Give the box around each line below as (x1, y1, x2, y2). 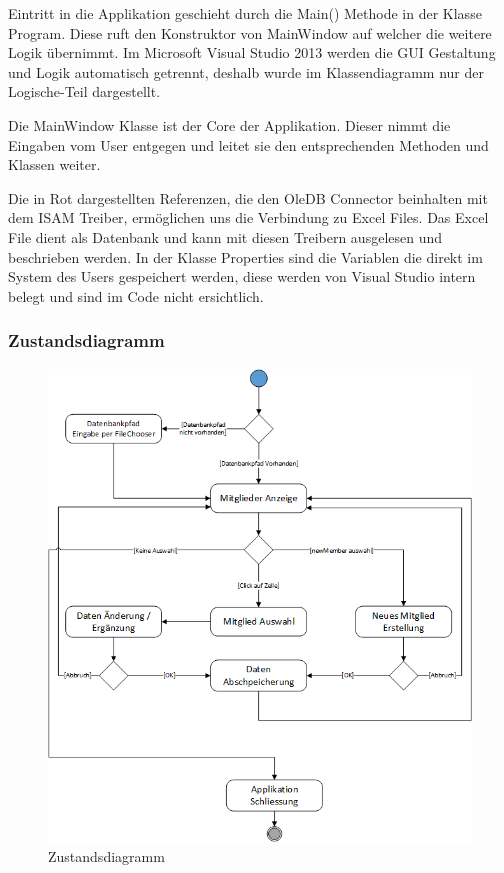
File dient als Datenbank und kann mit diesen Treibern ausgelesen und (8, 226, 443, 247)
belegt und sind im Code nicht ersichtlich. (8, 285, 264, 306)
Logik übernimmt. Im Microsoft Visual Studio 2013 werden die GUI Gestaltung (8, 42, 496, 63)
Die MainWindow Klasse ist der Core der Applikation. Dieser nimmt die (8, 114, 451, 135)
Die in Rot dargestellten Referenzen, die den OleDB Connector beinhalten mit (8, 187, 488, 208)
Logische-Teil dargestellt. (8, 81, 161, 102)
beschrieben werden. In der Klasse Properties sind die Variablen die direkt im (8, 246, 483, 267)
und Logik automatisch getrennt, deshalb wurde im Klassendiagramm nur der (8, 61, 484, 82)
